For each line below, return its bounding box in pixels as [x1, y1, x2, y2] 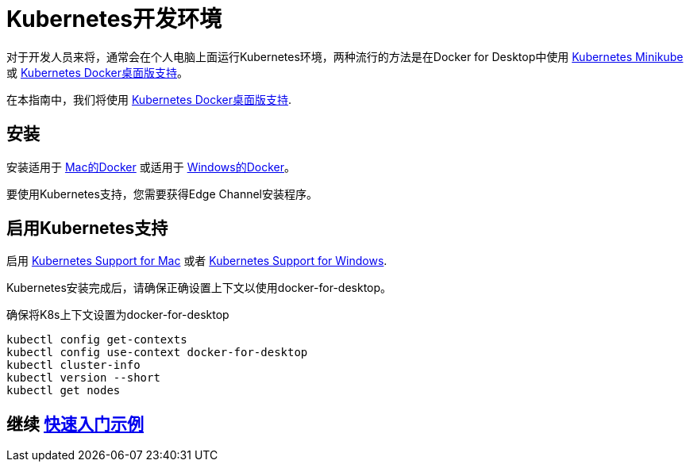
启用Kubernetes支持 [6, 218, 168, 239]
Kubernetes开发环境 [6, 6, 222, 33]
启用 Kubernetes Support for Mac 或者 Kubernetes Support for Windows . [6, 254, 387, 268]
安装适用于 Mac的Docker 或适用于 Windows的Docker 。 [6, 159, 295, 174]
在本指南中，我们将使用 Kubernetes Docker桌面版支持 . [6, 92, 292, 106]
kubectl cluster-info [6, 359, 141, 372]
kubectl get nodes [6, 384, 121, 397]
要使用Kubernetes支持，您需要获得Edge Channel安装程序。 [6, 186, 318, 201]
